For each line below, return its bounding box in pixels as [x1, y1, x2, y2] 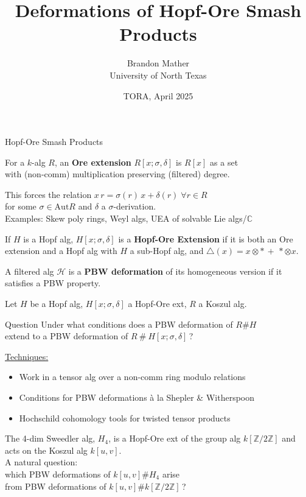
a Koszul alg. [198, 297, 247, 310]
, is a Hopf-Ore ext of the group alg [108, 432, 241, 445]
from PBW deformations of [5, 479, 106, 492]
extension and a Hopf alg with [5, 244, 117, 257]
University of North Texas [110, 68, 207, 81]
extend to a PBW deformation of [5, 330, 128, 342]
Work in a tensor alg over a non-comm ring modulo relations [19, 370, 246, 383]
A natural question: [5, 456, 78, 468]
